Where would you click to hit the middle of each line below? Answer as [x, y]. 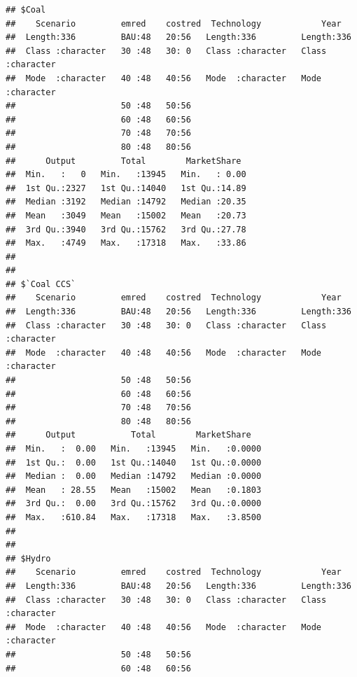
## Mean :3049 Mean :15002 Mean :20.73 [126, 215]
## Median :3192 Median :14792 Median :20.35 [126, 202]
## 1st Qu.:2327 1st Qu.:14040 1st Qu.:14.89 [126, 188]
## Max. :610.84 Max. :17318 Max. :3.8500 [134, 517]
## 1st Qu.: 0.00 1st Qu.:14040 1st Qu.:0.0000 [134, 462]
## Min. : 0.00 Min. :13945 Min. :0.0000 [134, 449]
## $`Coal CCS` [41, 284]
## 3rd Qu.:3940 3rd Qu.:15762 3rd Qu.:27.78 [126, 229]
